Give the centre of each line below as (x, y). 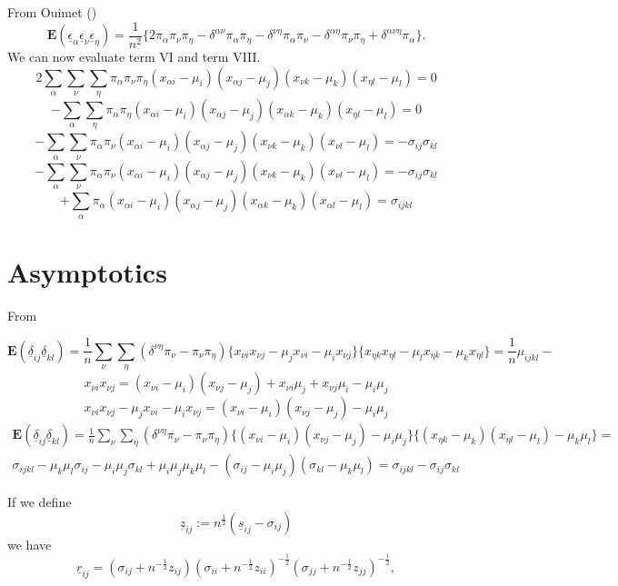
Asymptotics (87, 271)
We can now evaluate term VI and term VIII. (134, 57)
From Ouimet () (52, 12)
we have (30, 544)
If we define (40, 502)
